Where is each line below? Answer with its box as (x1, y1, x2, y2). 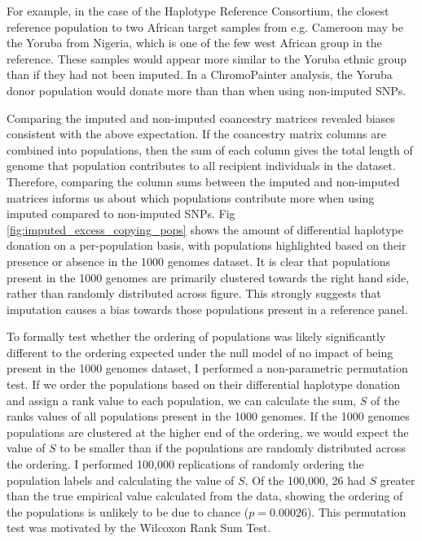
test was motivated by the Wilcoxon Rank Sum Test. (7, 519, 271, 536)
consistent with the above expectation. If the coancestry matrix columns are (7, 125, 386, 142)
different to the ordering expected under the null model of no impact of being (7, 343, 393, 360)
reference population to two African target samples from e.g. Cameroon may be (7, 18, 403, 35)
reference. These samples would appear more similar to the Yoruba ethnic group (7, 50, 407, 67)
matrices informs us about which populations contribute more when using (7, 189, 375, 206)
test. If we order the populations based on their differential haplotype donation (7, 376, 401, 393)
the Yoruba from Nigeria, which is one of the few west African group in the (7, 34, 382, 51)
